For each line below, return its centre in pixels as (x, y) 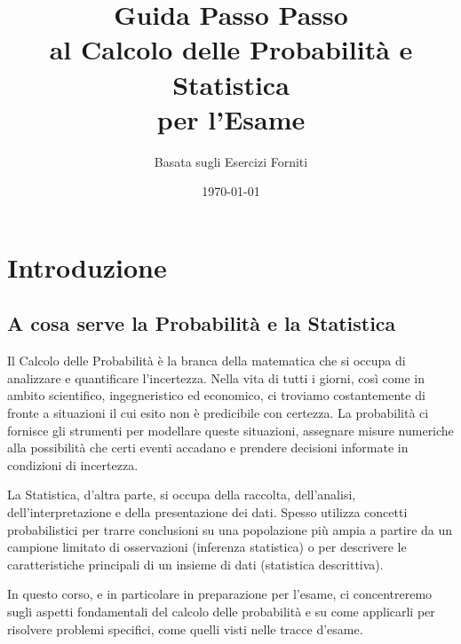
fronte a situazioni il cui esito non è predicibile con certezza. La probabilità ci (218, 413)
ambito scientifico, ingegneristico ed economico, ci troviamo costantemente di (216, 395)
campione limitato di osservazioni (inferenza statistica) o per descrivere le (207, 547)
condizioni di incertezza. (73, 464)
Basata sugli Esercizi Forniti (231, 161)
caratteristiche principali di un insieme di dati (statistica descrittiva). (195, 564)
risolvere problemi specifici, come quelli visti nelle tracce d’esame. (185, 628)
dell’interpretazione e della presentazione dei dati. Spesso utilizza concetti (207, 512)
